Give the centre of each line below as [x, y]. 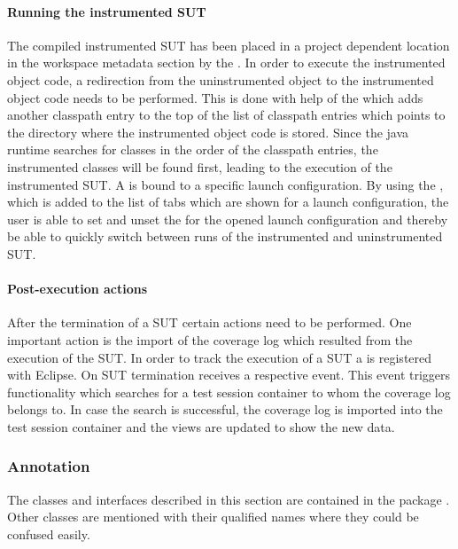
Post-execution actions [78, 289]
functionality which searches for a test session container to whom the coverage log [229, 392]
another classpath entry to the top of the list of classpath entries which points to [226, 115]
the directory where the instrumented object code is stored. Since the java [208, 132]
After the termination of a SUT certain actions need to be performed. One [210, 322]
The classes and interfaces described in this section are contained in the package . [229, 499]
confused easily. [49, 533]
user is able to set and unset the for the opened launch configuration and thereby [228, 219]
